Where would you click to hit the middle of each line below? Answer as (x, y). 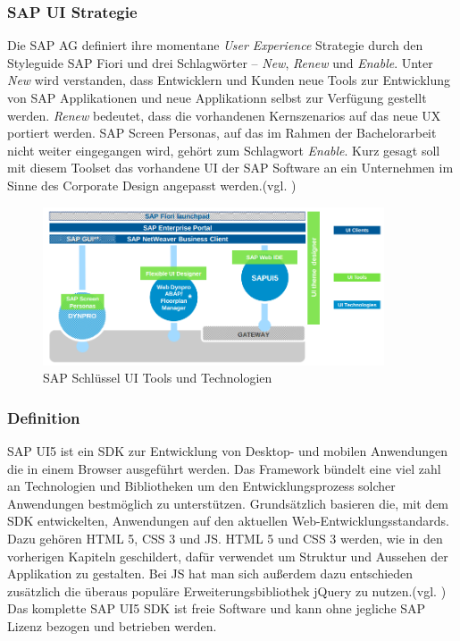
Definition (44, 417)
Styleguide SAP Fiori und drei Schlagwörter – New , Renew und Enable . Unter (220, 62)
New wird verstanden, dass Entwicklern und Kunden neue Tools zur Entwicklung (229, 80)
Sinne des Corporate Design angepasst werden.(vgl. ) (152, 185)
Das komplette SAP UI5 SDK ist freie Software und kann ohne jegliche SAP (217, 608)
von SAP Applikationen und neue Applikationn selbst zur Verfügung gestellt (217, 97)
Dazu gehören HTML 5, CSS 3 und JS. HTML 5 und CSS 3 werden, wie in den (225, 539)
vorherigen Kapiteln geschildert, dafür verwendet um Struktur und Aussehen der (228, 556)
